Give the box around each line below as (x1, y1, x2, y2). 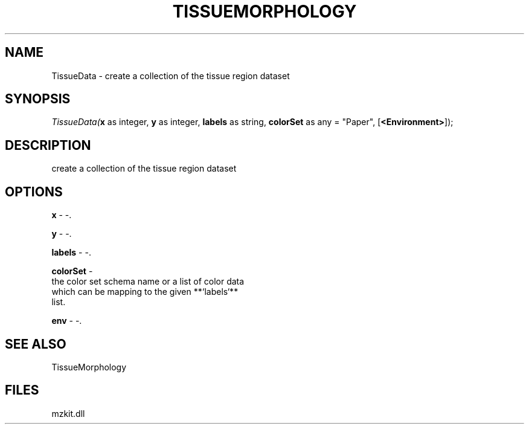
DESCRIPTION (5, 137, 91, 153)
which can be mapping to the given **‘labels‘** (51, 286, 239, 297)
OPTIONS (5, 184, 63, 199)
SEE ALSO (5, 336, 66, 352)
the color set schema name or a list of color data (51, 276, 245, 287)
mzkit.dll (51, 408, 85, 419)
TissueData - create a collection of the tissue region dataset (51, 70, 290, 81)
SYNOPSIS (5, 91, 71, 107)
